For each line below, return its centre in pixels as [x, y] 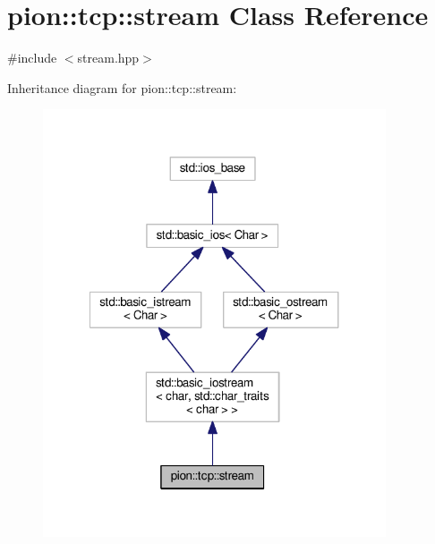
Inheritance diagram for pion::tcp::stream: [122, 87]
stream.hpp [108, 58]
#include [32, 58]
